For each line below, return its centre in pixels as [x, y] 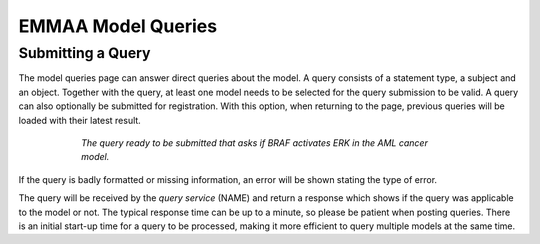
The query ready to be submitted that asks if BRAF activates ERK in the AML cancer [255, 142]
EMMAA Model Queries [118, 26]
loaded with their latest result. [80, 120]
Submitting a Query [84, 53]
